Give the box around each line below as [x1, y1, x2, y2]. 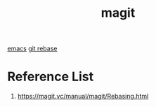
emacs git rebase [7, 44, 58, 53]
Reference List [7, 69, 93, 85]
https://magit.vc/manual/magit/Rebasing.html [17, 92, 149, 101]
